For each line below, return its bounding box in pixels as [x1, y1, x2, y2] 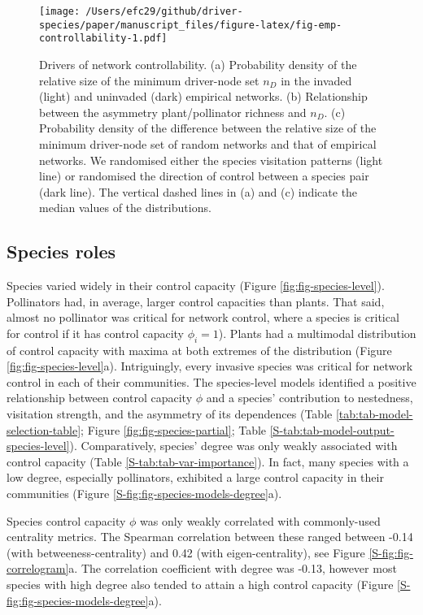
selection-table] [7, 421, 81, 438]
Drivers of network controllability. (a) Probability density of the [39, 55, 357, 72]
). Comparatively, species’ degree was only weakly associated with [69, 437, 398, 454]
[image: [39, 6, 81, 17]
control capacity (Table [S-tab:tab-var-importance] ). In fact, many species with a [7, 453, 409, 470]
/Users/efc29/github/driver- [85, 6, 243, 17]
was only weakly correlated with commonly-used [140, 512, 381, 529]
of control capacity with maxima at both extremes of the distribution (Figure [7, 341, 392, 358]
